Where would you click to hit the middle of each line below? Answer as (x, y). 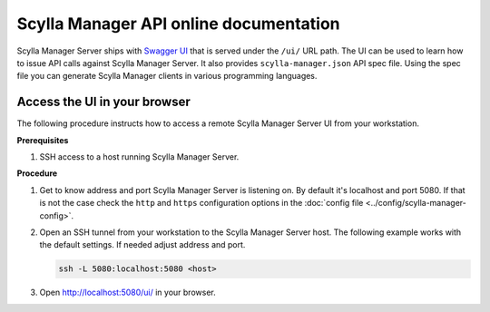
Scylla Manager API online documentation (178, 24)
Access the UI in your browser (103, 102)
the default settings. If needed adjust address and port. (142, 245)
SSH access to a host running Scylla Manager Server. (139, 157)
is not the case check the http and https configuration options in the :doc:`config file (201, 203)
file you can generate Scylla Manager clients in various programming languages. (167, 76)
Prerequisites (43, 140)
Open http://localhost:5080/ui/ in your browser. (128, 292)
